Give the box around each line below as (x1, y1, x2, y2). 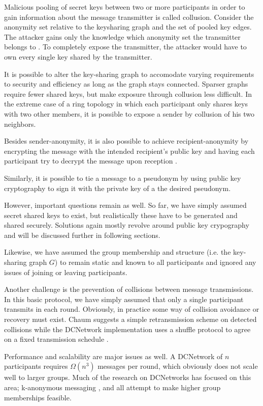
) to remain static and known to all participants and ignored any (54, 257, 256, 267)
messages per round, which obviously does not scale (97, 361, 258, 371)
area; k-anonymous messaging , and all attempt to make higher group (4, 382, 221, 392)
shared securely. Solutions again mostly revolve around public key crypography (4, 220, 249, 230)
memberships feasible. (4, 392, 72, 402)
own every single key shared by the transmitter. (4, 51, 152, 62)
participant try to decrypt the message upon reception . (4, 155, 177, 166)
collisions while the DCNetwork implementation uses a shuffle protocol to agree (4, 323, 251, 334)
